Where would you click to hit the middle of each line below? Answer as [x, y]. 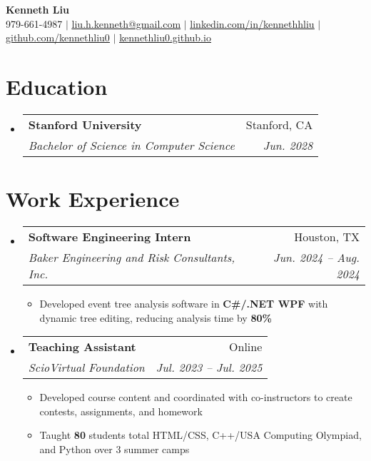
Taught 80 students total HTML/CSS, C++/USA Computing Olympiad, [200, 435]
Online [246, 347]
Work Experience [93, 199]
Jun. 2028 [288, 145]
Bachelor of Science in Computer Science [131, 145]
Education [57, 86]
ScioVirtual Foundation [86, 368]
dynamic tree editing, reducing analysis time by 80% [156, 317]
